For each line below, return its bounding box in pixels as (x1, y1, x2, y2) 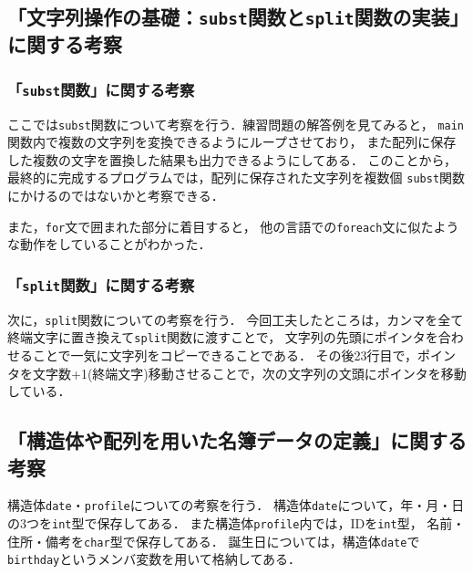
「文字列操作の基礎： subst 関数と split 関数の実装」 (7, 3, 459, 31)
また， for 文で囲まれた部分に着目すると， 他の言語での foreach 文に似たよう (7, 216, 459, 235)
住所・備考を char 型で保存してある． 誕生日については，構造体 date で (7, 531, 420, 550)
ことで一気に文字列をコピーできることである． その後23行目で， (32, 345, 418, 364)
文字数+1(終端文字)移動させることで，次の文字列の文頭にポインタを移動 (32, 363, 467, 382)
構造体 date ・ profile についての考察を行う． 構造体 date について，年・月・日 (7, 496, 465, 515)
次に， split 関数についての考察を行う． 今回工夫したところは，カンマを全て (7, 309, 464, 329)
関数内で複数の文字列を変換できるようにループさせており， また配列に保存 (7, 132, 457, 151)
